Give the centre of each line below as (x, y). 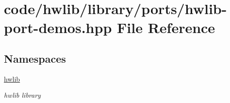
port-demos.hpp (58, 27)
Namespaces (35, 58)
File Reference (166, 27)
